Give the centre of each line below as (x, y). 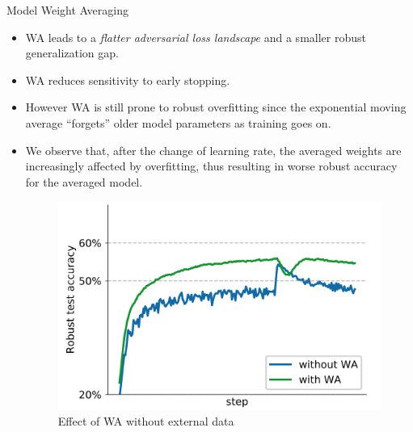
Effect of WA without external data (146, 421)
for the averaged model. (84, 181)
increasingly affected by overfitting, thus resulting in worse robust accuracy (211, 166)
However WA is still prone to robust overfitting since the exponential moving (216, 107)
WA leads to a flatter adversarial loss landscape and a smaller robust (196, 37)
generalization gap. (72, 53)
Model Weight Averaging (67, 10)
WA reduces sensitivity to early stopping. (128, 80)
